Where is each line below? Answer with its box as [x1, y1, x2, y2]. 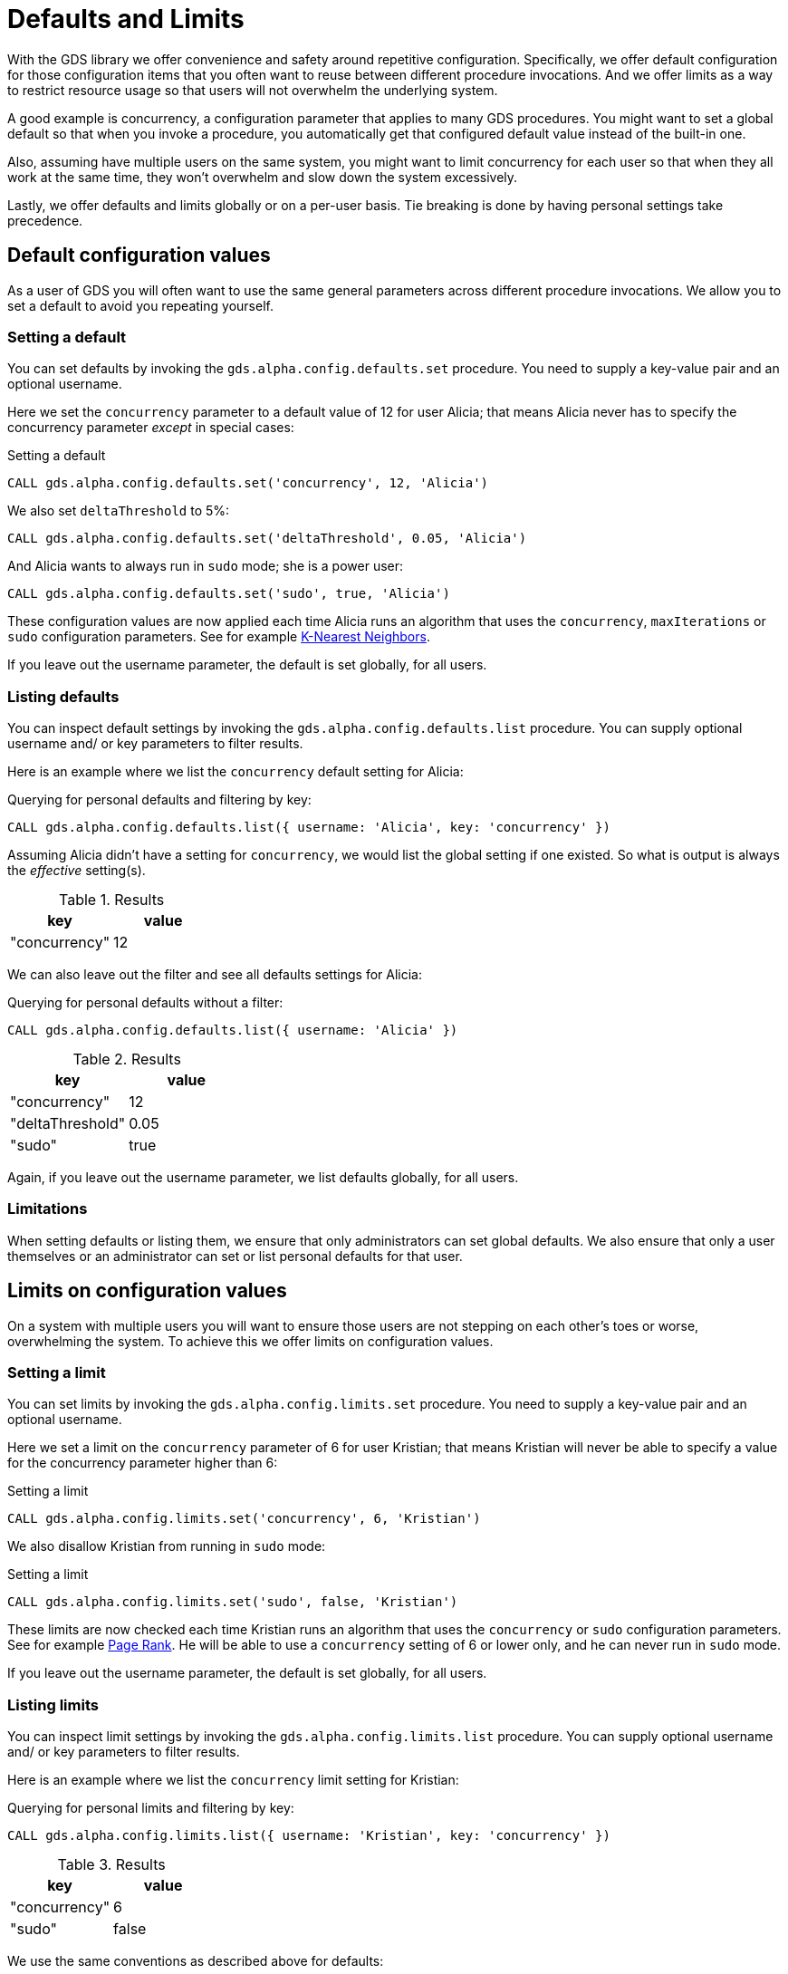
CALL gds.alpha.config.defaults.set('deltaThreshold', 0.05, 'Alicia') [7, 531, 527, 546]
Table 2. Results [72, 1050, 181, 1069]
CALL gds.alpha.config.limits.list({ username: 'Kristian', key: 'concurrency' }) [7, 1828, 610, 1844]
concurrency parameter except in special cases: [7, 419, 294, 436]
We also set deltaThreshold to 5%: [7, 503, 230, 519]
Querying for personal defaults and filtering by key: [7, 792, 312, 808]
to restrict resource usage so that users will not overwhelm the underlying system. [7, 82, 498, 98]
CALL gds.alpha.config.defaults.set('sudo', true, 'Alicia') [7, 586, 450, 602]
